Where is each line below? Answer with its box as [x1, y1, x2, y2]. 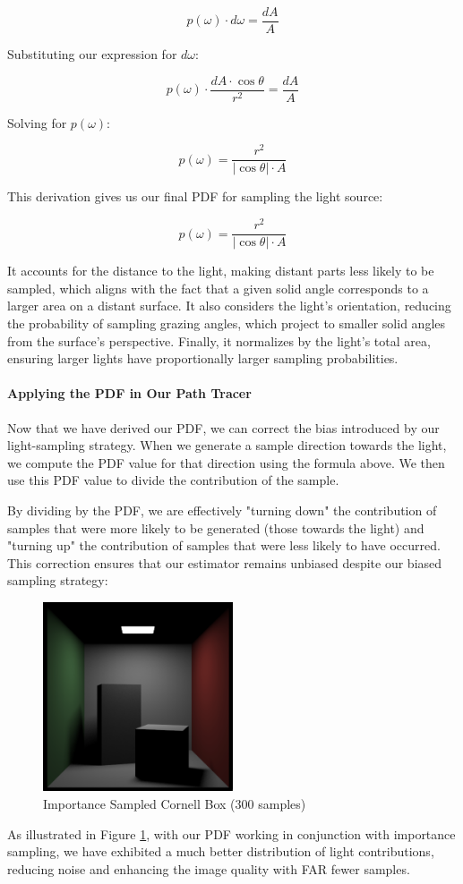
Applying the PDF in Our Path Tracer [7, 384, 252, 403]
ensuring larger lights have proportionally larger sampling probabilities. [7, 349, 399, 368]
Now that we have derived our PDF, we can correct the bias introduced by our [7, 418, 440, 437]
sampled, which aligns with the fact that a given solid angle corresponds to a [7, 278, 429, 297]
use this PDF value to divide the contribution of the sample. [7, 471, 339, 489]
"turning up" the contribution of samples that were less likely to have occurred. [7, 536, 441, 555]
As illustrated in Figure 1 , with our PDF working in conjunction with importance [7, 824, 456, 843]
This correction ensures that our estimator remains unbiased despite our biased [7, 553, 442, 572]
